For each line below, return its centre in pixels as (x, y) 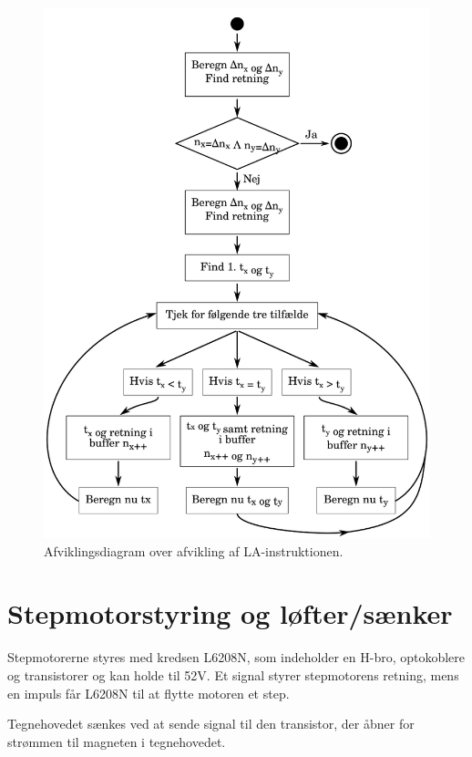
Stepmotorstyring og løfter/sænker (230, 613)
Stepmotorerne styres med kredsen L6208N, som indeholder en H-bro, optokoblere (236, 657)
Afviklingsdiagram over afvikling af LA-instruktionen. (194, 550)
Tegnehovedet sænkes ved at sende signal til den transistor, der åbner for (211, 724)
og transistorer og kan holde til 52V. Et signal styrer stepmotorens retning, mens (233, 674)
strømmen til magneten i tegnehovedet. (117, 741)
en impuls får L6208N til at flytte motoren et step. (149, 693)
